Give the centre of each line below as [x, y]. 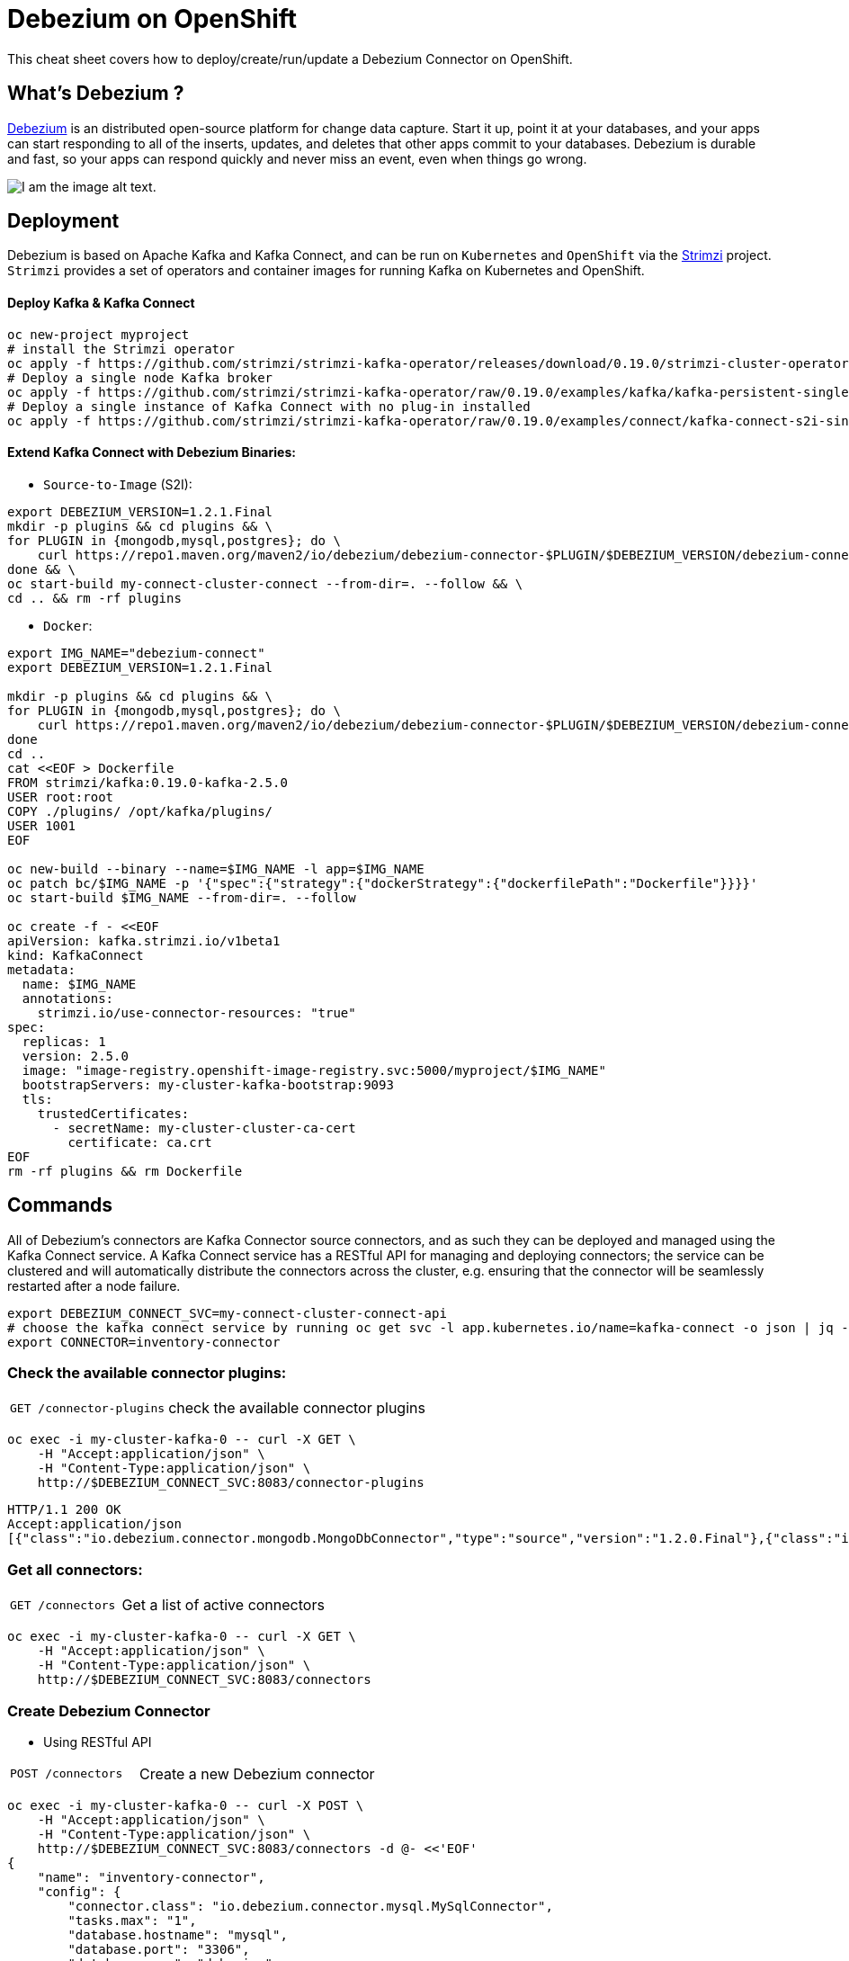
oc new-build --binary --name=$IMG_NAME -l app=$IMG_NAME [216, 869]
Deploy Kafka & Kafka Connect [101, 303]
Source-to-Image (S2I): [118, 484]
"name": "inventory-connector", [151, 1877]
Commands [60, 1205]
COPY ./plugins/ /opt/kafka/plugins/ [140, 811]
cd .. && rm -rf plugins [94, 598]
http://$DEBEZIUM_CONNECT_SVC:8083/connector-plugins [231, 1483]
